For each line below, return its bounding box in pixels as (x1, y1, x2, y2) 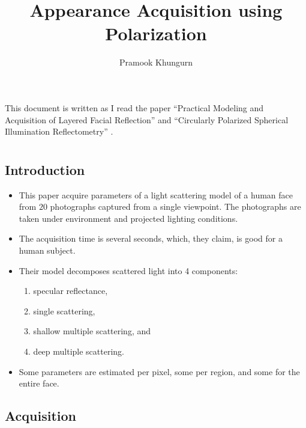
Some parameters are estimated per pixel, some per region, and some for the (19, 365, 300, 378)
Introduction (5, 160, 85, 179)
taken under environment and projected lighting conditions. (19, 212, 238, 224)
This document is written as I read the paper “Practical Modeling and (5, 101, 264, 114)
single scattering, (33, 304, 95, 317)
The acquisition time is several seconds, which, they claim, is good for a (19, 232, 283, 245)
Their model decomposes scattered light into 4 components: (19, 264, 238, 277)
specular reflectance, (33, 284, 108, 297)
